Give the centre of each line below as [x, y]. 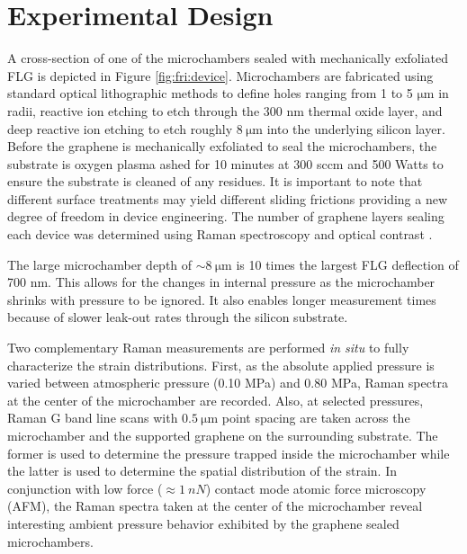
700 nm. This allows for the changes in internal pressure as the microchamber [221, 282]
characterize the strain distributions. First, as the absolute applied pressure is [221, 365]
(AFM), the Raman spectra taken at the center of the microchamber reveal [215, 506]
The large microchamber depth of [100, 264]
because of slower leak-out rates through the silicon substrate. [178, 317]
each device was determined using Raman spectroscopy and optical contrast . [220, 234]
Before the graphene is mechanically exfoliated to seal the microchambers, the [222, 146]
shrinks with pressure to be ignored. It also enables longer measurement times [222, 299]
